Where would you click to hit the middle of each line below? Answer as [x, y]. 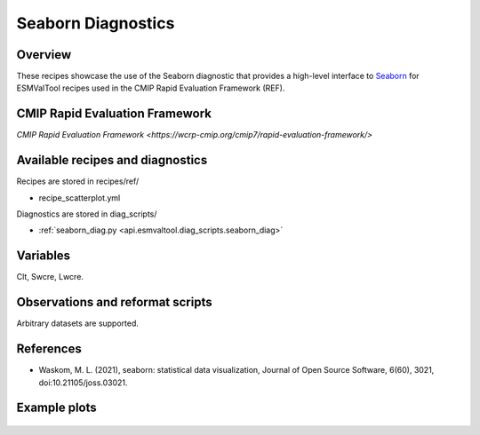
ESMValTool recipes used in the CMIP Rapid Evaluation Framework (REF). [151, 88]
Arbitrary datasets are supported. [78, 323]
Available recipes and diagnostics [112, 160]
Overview [44, 55]
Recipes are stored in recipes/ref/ [78, 181]
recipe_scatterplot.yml [80, 198]
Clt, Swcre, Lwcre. [50, 277]
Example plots [56, 408]
